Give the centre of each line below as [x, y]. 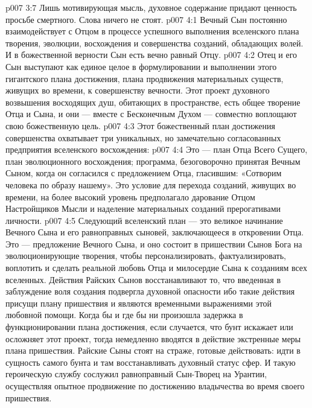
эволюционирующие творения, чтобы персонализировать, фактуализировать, [146, 256]
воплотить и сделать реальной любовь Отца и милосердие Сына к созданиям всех [156, 268]
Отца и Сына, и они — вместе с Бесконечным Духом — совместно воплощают [151, 114]
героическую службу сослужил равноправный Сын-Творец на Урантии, [136, 374]
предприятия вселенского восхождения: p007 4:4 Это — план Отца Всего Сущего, [157, 149]
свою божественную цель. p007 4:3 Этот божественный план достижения [140, 125]
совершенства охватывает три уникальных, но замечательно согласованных [143, 137]
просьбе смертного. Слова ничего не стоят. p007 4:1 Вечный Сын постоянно [146, 19]
